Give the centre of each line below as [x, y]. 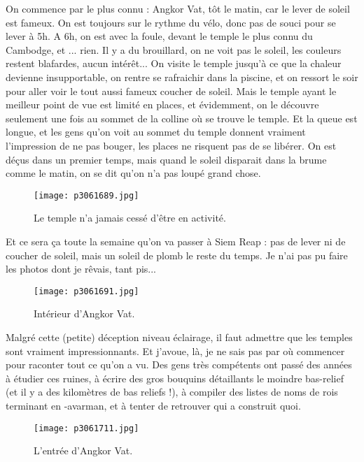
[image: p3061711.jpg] [86, 428]
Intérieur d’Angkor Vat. [84, 313]
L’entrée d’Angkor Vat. [83, 450]
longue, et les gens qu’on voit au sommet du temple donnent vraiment [156, 132]
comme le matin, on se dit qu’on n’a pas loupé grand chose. [133, 173]
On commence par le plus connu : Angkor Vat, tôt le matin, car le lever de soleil [178, 8]
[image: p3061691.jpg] [86, 291]
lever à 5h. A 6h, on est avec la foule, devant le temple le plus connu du [159, 36]
